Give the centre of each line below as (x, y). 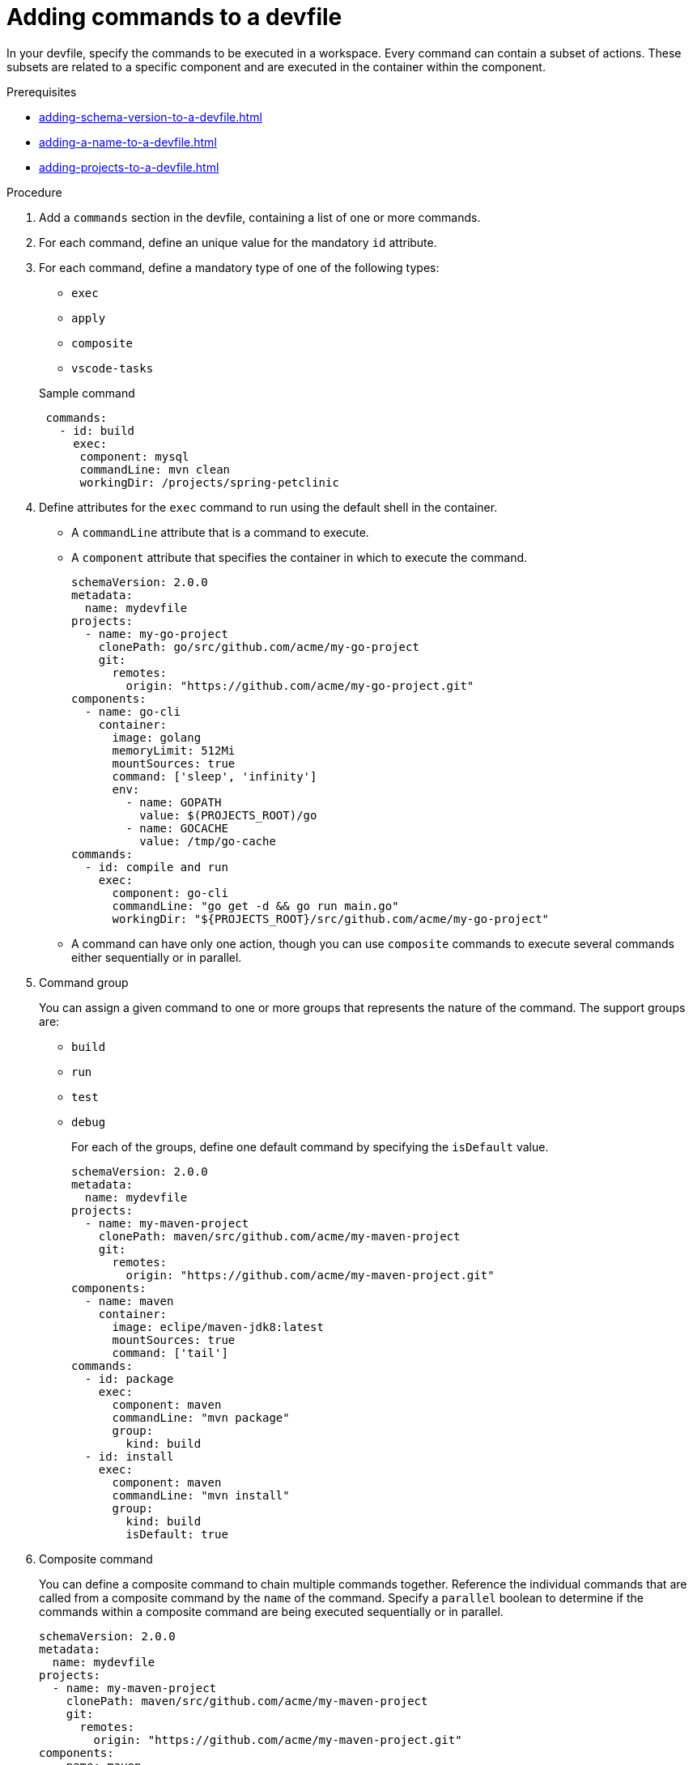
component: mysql (134, 456)
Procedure (34, 192)
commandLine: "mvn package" (201, 1417)
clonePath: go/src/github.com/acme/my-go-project (259, 646)
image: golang (157, 737)
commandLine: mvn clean (155, 469)
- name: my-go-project (156, 634)
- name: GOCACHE (177, 828)
